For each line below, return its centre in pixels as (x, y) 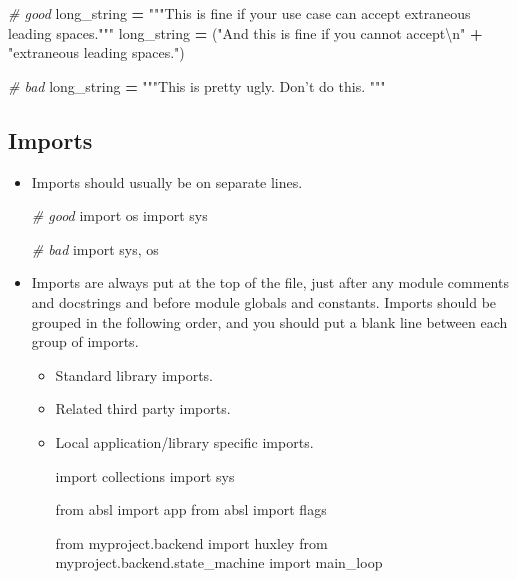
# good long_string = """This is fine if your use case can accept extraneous (239, 13)
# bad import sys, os (95, 248)
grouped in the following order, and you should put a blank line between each (269, 321)
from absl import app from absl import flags (191, 509)
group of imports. (85, 341)
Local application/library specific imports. (184, 441)
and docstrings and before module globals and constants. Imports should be (264, 301)
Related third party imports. (143, 408)
